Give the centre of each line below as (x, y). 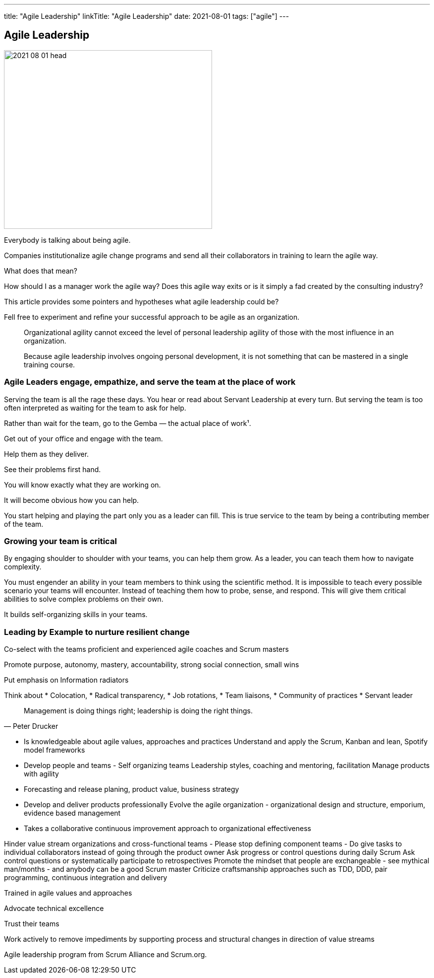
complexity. (23, 567)
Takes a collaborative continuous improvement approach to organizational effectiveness (167, 829)
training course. (50, 364)
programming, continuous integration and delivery (86, 878)
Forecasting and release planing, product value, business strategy (132, 789)
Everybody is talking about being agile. (67, 240)
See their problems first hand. (53, 469)
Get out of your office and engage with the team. (83, 438)
